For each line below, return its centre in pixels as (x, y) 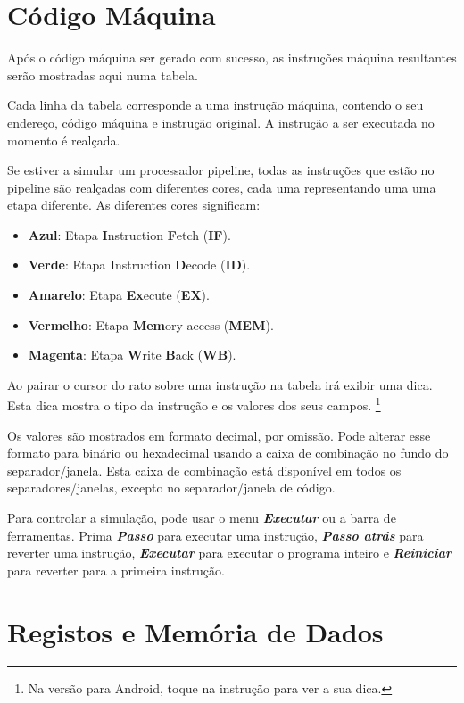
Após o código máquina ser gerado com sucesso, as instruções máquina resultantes (232, 58)
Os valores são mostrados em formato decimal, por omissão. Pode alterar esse (219, 435)
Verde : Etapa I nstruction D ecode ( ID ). (139, 265)
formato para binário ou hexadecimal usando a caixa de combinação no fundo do (228, 453)
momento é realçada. (64, 140)
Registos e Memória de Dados (195, 631)
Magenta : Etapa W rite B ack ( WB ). (132, 355)
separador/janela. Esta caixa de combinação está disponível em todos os (204, 470)
